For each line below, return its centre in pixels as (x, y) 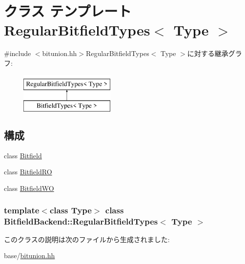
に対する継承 (208, 53)
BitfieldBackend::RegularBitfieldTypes (81, 221)
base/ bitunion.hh (30, 255)
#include (18, 53)
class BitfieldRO (28, 172)
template (22, 210)
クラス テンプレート (68, 11)
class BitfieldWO (29, 188)
